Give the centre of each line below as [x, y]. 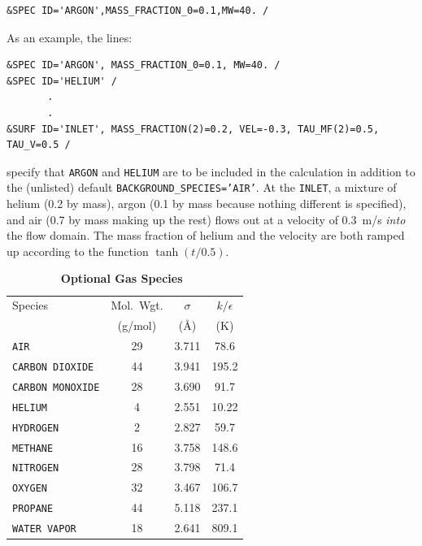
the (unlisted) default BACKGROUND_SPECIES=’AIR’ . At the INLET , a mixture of [202, 187]
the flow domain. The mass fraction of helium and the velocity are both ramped [206, 235]
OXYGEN [30, 489]
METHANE [33, 448]
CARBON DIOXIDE [53, 367]
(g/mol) [137, 325]
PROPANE [33, 509]
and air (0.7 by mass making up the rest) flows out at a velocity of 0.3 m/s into [206, 219]
